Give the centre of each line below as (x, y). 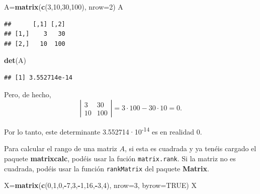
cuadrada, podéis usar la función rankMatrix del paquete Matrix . (107, 168)
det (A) (15, 60)
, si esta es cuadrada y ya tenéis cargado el (190, 148)
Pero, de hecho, (28, 94)
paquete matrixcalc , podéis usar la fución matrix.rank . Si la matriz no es (120, 158)
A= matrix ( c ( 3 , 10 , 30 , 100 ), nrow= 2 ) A (64, 7)
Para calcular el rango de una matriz (61, 148)
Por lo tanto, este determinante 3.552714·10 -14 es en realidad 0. (103, 131)
